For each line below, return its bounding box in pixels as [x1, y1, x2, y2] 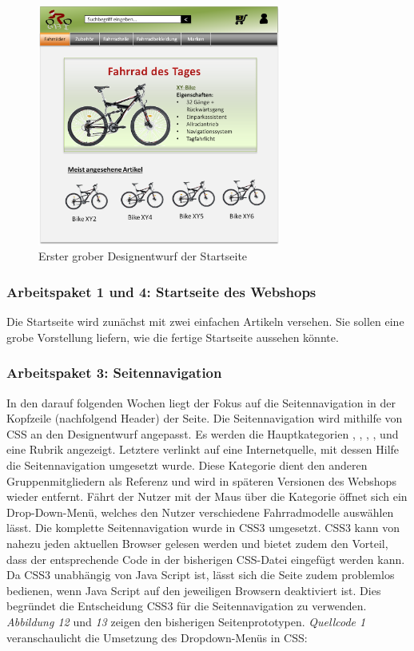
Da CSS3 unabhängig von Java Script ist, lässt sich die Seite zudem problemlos [6, 566, 395, 583]
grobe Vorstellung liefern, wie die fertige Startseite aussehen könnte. [6, 328, 339, 345]
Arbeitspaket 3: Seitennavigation [6, 363, 222, 383]
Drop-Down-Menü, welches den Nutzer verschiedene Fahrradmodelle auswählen [6, 503, 394, 520]
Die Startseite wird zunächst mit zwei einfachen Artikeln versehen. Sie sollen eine [6, 313, 404, 330]
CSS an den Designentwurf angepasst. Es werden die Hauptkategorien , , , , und [6, 425, 399, 442]
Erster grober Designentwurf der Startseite [38, 248, 248, 264]
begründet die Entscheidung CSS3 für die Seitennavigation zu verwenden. [6, 597, 367, 614]
